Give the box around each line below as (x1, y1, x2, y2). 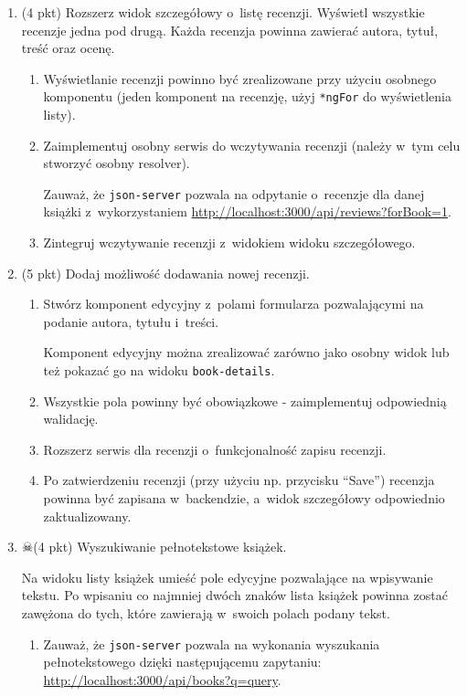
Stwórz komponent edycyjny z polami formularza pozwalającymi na (43, 294, 424, 313)
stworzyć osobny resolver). (43, 153, 190, 173)
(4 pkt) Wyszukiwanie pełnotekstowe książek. (33, 537, 287, 556)
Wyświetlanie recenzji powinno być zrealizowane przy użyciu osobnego (43, 69, 437, 88)
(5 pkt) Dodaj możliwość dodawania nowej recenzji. (21, 263, 310, 282)
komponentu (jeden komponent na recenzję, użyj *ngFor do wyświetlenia (43, 87, 451, 106)
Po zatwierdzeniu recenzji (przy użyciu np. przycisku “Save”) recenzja (43, 470, 435, 490)
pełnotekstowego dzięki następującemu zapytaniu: (43, 652, 322, 671)
